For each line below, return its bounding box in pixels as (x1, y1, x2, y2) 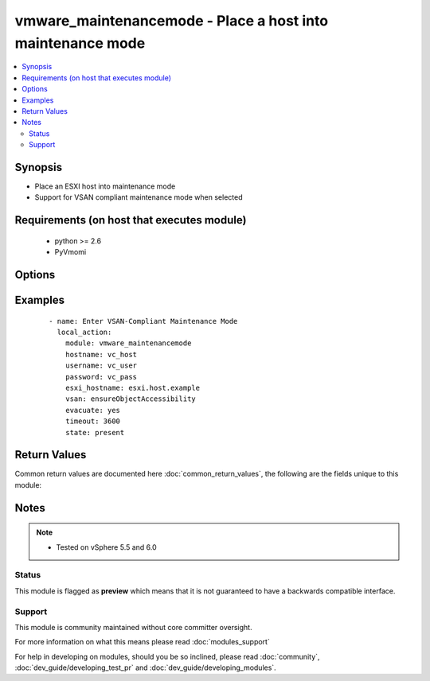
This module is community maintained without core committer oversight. (14, 622, 252, 632)
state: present (64, 428, 125, 437)
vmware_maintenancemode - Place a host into (14, 12, 329, 29)
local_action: (57, 327, 112, 337)
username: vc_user (64, 361, 138, 370)
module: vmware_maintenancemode (64, 339, 192, 348)
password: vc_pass (64, 372, 138, 381)
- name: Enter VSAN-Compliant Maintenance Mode (49, 317, 238, 325)
